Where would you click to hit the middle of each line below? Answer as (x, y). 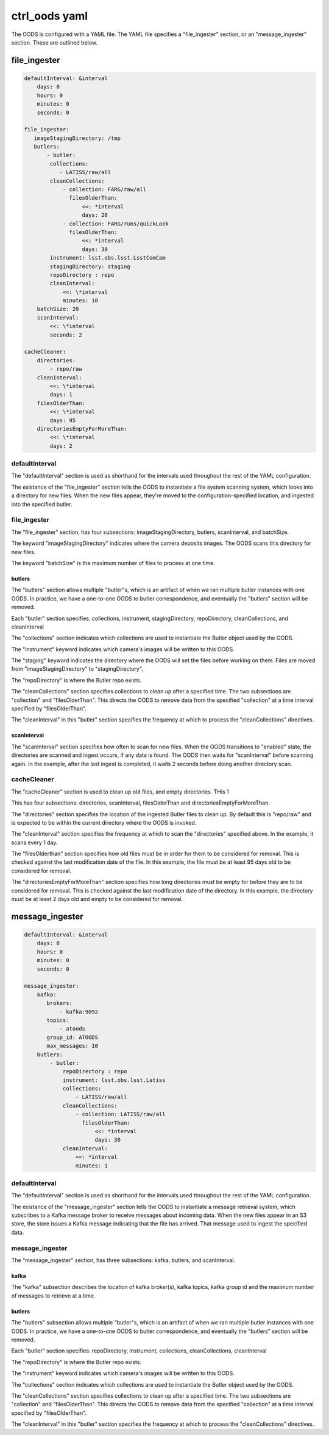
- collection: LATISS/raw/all (120, 1114)
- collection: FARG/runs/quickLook (115, 224)
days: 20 (95, 215)
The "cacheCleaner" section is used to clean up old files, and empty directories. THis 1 (120, 792)
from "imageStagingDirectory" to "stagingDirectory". (77, 669)
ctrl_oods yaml (50, 16)
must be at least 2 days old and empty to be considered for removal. (97, 899)
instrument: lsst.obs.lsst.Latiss (114, 1080)
